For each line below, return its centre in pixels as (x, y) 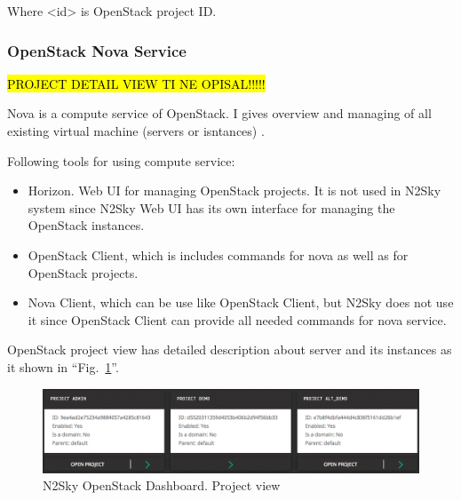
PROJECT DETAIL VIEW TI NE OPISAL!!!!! (136, 83)
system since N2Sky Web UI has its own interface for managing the (211, 207)
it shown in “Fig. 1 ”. (63, 366)
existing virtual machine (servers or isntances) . (136, 131)
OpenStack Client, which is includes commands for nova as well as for (218, 254)
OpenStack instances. (86, 225)
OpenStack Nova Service (97, 50)
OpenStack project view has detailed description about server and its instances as (230, 349)
